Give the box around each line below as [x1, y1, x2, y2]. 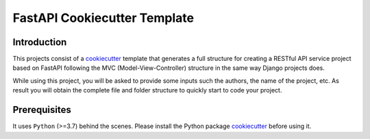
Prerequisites [12, 104, 71, 116]
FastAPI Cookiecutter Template [12, 10, 195, 25]
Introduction [12, 36, 67, 48]
